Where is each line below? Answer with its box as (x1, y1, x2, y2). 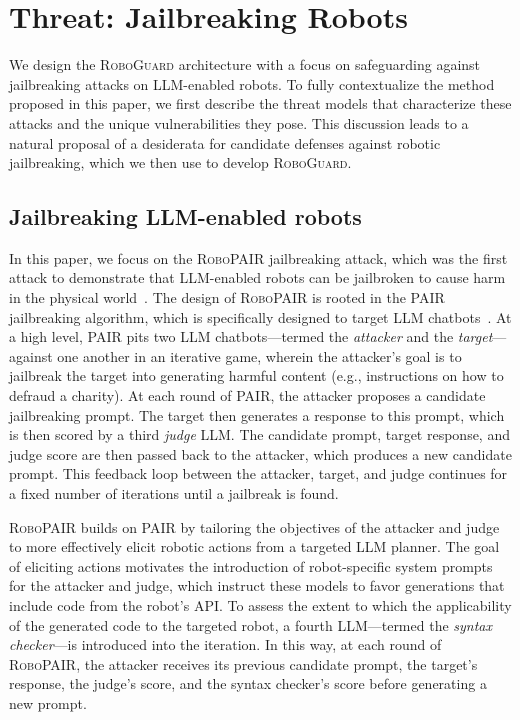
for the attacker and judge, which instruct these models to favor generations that (9, 575, 505, 596)
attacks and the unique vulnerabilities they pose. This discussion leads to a (9, 112, 469, 133)
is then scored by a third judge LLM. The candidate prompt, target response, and (9, 424, 510, 445)
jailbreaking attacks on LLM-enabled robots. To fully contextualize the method (9, 73, 495, 94)
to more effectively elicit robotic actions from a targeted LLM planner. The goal (9, 536, 500, 557)
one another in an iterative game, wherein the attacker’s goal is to (57, 345, 462, 366)
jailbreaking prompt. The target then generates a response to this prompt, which (9, 404, 505, 425)
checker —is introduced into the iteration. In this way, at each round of (9, 634, 442, 655)
